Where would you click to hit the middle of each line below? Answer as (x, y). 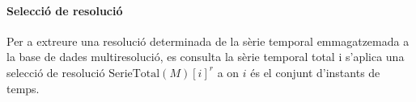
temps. (23, 88)
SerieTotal (134, 73)
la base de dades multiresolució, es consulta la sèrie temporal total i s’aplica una (206, 57)
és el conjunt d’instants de (315, 72)
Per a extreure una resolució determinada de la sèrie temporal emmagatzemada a (208, 41)
